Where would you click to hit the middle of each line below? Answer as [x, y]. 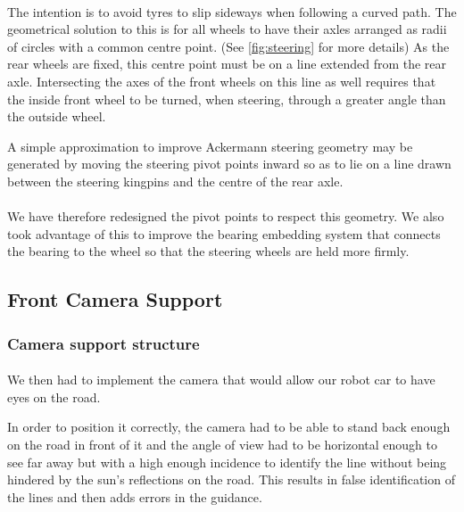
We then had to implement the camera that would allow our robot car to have [221, 380]
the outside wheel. [57, 116]
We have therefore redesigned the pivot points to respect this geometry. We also [226, 216]
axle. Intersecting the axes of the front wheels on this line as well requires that [222, 81]
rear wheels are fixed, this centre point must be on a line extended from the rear [227, 64]
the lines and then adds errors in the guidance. [135, 496]
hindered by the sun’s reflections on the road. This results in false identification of [231, 479]
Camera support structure [104, 343]
